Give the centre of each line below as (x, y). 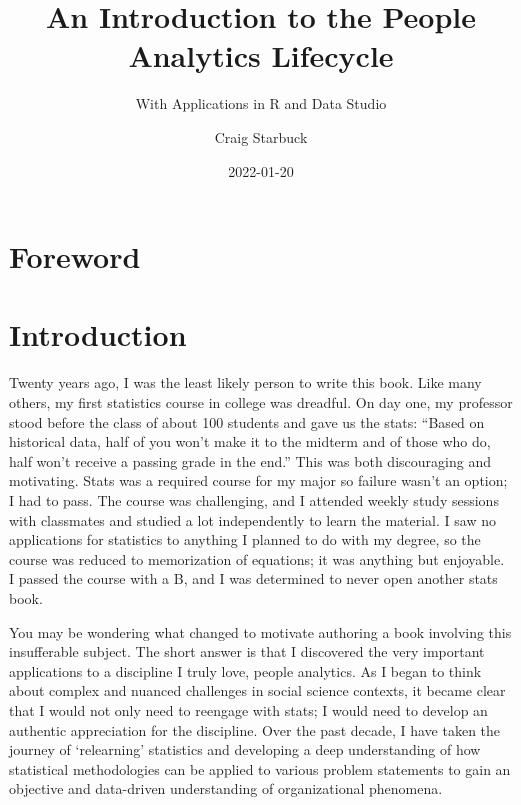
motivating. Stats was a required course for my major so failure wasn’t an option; (258, 480)
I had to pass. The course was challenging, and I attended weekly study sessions (254, 499)
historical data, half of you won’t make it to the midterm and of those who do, (250, 441)
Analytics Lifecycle (261, 55)
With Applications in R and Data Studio (261, 103)
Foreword (75, 256)
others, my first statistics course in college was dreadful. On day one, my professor (261, 402)
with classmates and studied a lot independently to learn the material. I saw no (252, 519)
